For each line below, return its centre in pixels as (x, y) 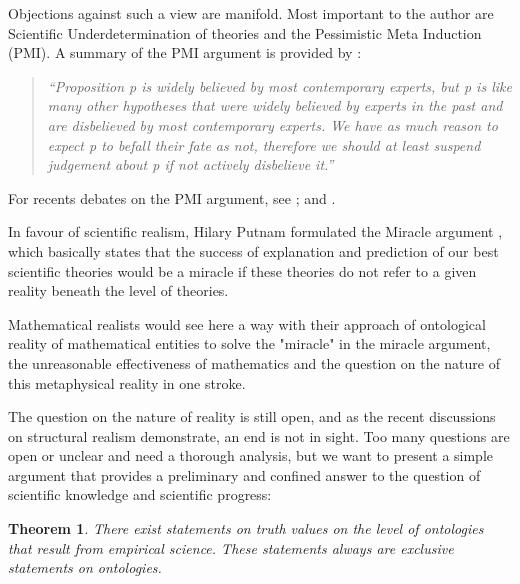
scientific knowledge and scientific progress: (140, 494)
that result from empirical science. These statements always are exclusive (231, 547)
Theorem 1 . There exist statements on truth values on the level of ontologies (246, 528)
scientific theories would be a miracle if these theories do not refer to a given (242, 270)
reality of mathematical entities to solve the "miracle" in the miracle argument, (249, 343)
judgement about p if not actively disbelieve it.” (190, 164)
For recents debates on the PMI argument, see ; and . (172, 197)
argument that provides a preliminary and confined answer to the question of (244, 474)
